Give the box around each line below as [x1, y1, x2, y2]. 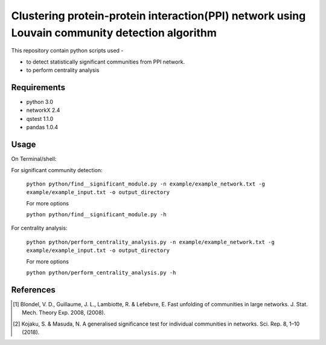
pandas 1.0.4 [26, 124, 59, 131]
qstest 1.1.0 [26, 115, 54, 122]
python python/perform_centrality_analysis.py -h [26, 269, 176, 276]
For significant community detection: [11, 166, 103, 173]
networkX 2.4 [26, 106, 60, 114]
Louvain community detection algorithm [11, 26, 217, 39]
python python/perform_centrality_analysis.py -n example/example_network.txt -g [26, 239, 275, 245]
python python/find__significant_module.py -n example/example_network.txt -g [26, 180, 266, 187]
